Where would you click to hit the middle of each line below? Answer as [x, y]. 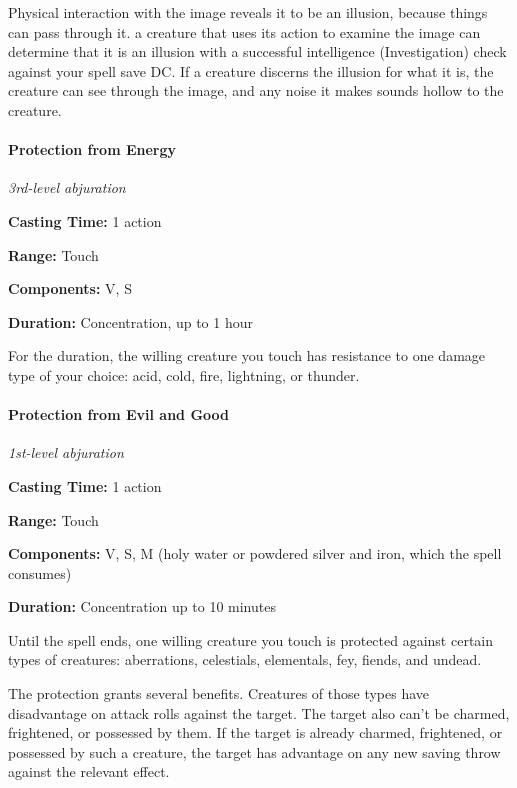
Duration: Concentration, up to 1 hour [130, 321]
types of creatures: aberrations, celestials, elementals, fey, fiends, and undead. [245, 659]
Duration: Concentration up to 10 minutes [142, 606]
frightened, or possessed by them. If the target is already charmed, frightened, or [255, 732]
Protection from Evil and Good [118, 414]
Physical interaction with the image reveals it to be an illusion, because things [248, 12]
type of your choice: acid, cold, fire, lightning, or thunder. [184, 374]
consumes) [40, 572]
